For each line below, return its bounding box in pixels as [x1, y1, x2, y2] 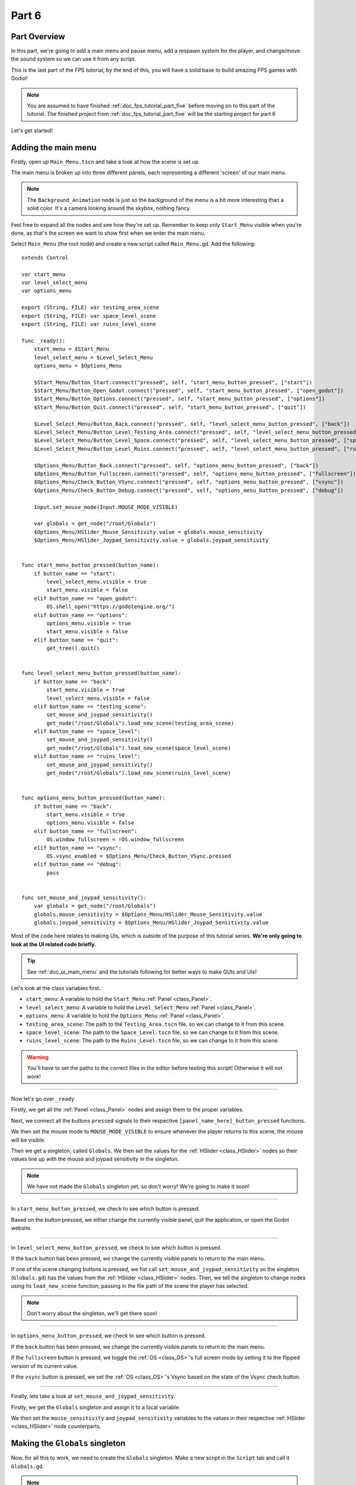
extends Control [21, 254, 69, 261]
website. [11, 1224, 32, 1232]
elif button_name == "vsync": [33, 844, 122, 851]
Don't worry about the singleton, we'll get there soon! [27, 1310, 157, 1317]
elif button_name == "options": [33, 612, 128, 618]
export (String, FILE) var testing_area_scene [21, 304, 160, 311]
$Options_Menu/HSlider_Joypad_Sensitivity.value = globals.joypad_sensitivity [33, 537, 269, 544]
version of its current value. [11, 1362, 78, 1369]
